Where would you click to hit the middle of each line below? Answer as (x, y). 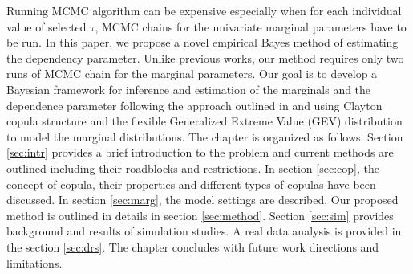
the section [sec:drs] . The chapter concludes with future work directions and (193, 246)
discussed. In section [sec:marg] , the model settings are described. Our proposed (202, 200)
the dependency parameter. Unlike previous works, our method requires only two (205, 57)
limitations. (34, 262)
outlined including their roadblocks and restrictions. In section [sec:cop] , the (193, 168)
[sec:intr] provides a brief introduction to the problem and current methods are (200, 152)
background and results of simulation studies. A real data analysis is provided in (204, 231)
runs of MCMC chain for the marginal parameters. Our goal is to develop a (192, 74)
